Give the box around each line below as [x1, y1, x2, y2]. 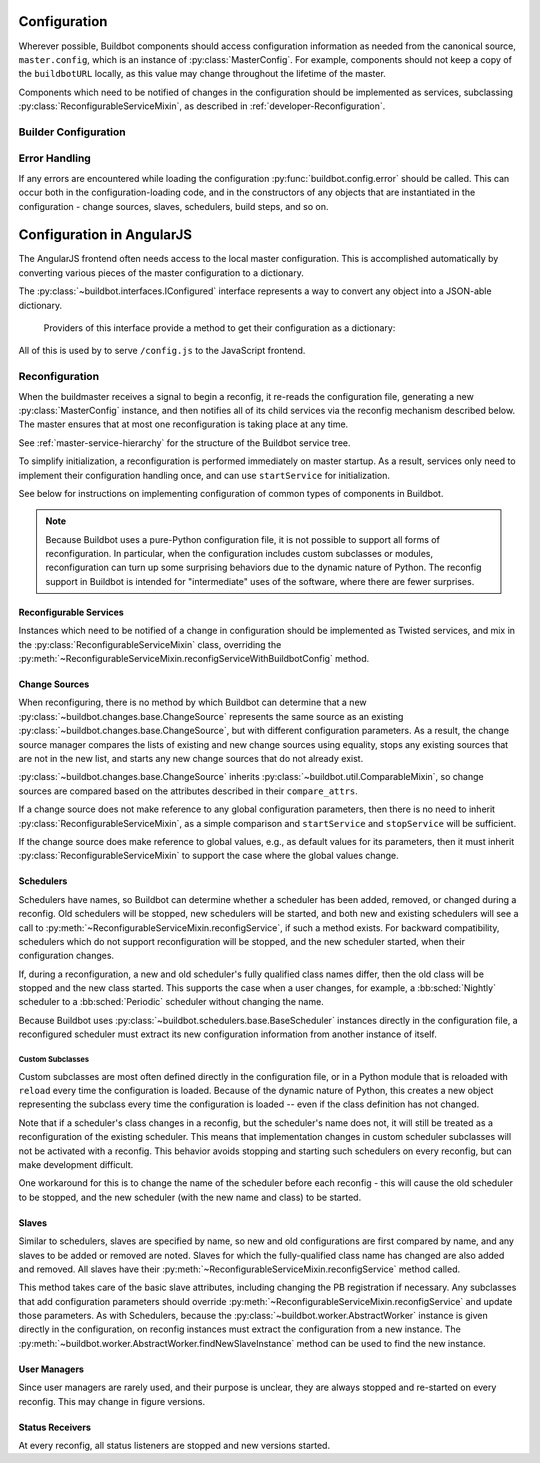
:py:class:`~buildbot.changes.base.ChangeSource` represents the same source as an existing [18, 710, 404, 722]
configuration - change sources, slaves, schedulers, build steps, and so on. [18, 200, 329, 212]
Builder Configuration [18, 125, 126, 139]
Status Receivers [18, 1421, 92, 1433]
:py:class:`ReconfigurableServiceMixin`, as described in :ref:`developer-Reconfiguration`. [18, 100, 386, 112]
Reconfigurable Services [18, 606, 124, 618]
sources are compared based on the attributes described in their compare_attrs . [18, 785, 359, 797]
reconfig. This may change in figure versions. [18, 1395, 205, 1407]
